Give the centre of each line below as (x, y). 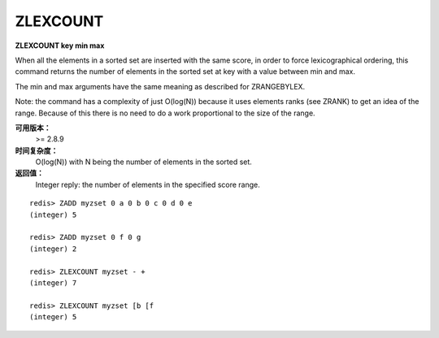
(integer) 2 (53, 249)
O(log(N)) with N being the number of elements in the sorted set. (143, 162)
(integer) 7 (53, 283)
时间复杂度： (37, 150)
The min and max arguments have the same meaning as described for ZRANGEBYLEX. (160, 86)
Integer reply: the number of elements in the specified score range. (148, 184)
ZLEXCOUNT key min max (60, 45)
